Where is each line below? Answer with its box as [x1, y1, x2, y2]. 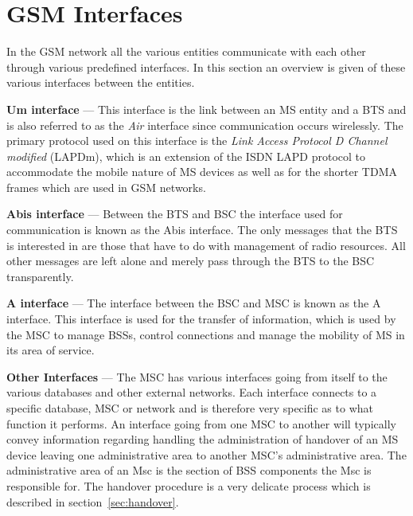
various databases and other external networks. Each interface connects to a [6, 384, 377, 401]
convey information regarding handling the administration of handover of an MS [6, 431, 399, 448]
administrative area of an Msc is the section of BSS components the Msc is [6, 462, 372, 479]
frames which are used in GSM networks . [6, 178, 206, 195]
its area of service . [6, 342, 95, 358]
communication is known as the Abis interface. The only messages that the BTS [6, 221, 398, 238]
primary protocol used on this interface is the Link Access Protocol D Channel [6, 132, 388, 149]
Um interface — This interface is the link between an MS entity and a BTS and [6, 100, 407, 117]
